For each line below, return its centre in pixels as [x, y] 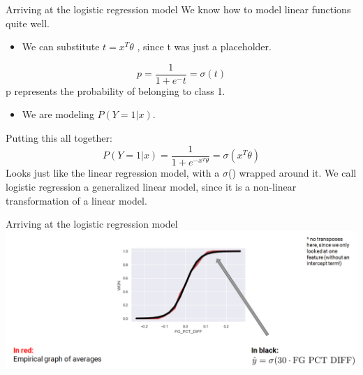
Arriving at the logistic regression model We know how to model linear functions [178, 9]
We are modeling [58, 114]
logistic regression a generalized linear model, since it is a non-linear [151, 186]
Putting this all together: [59, 138]
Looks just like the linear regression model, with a [113, 173]
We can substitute [61, 46]
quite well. [28, 23]
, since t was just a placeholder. [204, 46]
